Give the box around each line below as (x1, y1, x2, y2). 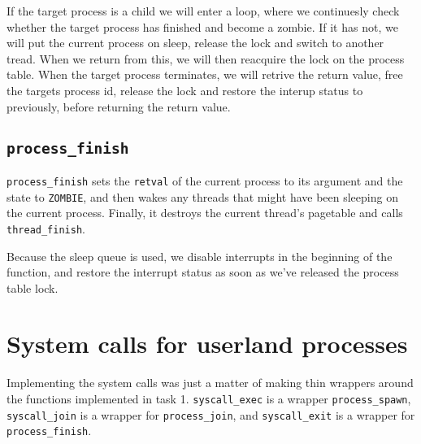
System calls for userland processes (7, 327, 408, 360)
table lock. (7, 279, 59, 296)
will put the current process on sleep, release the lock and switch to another (7, 34, 384, 51)
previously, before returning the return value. (7, 98, 231, 115)
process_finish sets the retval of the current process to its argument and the (7, 172, 403, 189)
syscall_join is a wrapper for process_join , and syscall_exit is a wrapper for (7, 406, 415, 423)
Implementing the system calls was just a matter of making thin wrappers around (7, 374, 414, 391)
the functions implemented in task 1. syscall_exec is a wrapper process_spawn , (7, 390, 411, 407)
